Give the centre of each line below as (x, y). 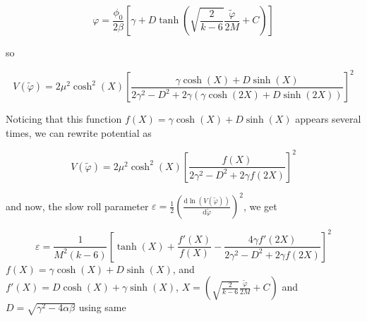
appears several (328, 119)
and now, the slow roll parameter (77, 206)
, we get (260, 206)
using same (102, 307)
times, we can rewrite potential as (79, 132)
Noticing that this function (64, 119)
